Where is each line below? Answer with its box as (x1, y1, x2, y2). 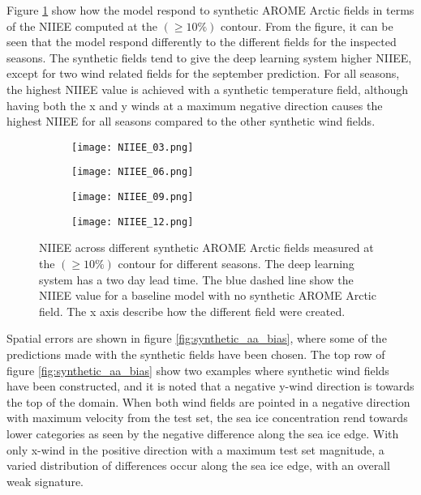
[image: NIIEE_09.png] (71, 191, 194, 203)
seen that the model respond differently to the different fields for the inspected (6, 33, 397, 50)
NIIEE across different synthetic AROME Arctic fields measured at (39, 239, 374, 256)
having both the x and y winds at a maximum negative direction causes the (6, 96, 383, 113)
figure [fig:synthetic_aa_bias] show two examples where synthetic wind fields (6, 361, 389, 378)
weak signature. (6, 472, 84, 489)
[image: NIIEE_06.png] (71, 166, 194, 178)
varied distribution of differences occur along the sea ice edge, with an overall (6, 457, 390, 474)
